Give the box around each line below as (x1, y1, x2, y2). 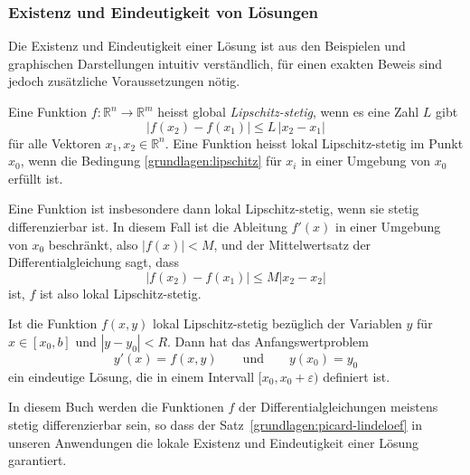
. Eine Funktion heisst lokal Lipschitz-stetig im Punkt (164, 133, 464, 152)
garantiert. (8, 451, 67, 470)
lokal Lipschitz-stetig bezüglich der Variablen (153, 314, 402, 333)
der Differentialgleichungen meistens (239, 397, 438, 416)
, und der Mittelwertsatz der (213, 234, 371, 253)
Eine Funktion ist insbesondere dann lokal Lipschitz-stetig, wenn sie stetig (8, 199, 419, 218)
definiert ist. (323, 366, 390, 385)
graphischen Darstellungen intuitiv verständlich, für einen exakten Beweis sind (8, 53, 443, 72)
